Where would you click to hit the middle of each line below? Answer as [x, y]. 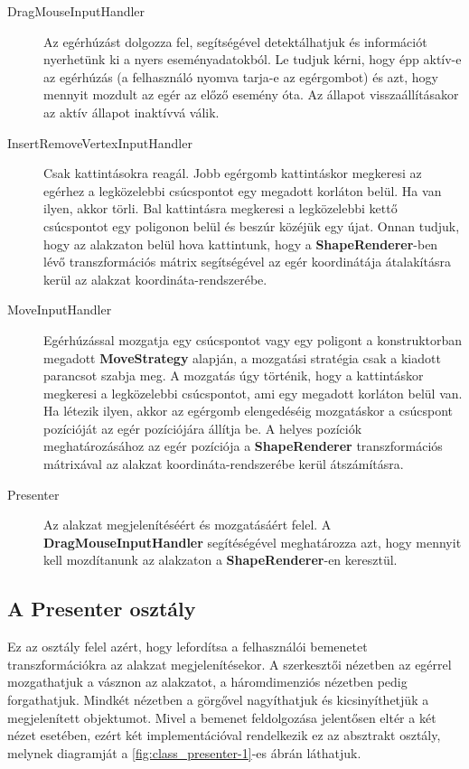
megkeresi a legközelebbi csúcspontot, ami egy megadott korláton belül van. [253, 393]
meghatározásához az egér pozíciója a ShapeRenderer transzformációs [243, 446]
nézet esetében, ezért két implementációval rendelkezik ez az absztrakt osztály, [224, 735]
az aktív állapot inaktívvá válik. [131, 112]
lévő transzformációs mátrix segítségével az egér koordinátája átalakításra [247, 262]
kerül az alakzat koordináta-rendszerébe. [155, 279]
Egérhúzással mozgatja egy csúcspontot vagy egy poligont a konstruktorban [253, 339]
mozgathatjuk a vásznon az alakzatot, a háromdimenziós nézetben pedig [207, 682]
